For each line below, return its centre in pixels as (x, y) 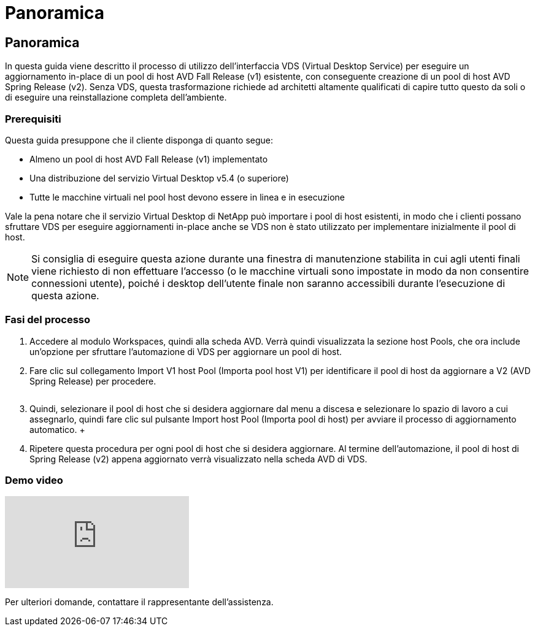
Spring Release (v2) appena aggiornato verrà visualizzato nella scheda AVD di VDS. (198, 459)
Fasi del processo (48, 320)
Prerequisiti (33, 119)
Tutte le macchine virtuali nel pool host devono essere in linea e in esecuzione (187, 197)
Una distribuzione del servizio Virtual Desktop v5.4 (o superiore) (159, 178)
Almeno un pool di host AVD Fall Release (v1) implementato (149, 159)
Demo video (34, 480)
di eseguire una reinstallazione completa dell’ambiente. (116, 98)
